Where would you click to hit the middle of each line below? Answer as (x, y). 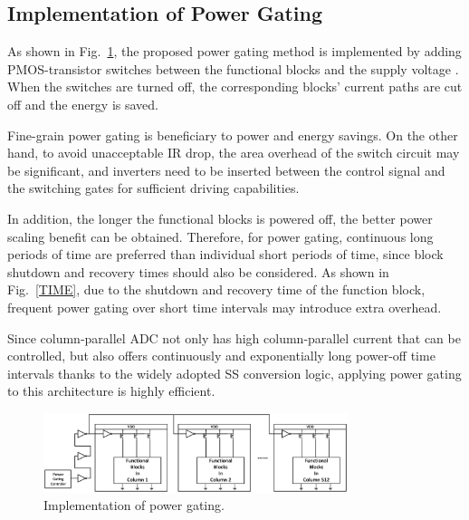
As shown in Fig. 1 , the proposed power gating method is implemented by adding (234, 51)
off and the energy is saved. (83, 104)
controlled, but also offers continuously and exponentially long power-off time (221, 356)
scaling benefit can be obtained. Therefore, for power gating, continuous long (220, 236)
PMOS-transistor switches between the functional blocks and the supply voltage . (233, 68)
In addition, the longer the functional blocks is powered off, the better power (220, 218)
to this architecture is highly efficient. (111, 391)
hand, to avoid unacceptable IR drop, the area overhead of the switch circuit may (234, 153)
